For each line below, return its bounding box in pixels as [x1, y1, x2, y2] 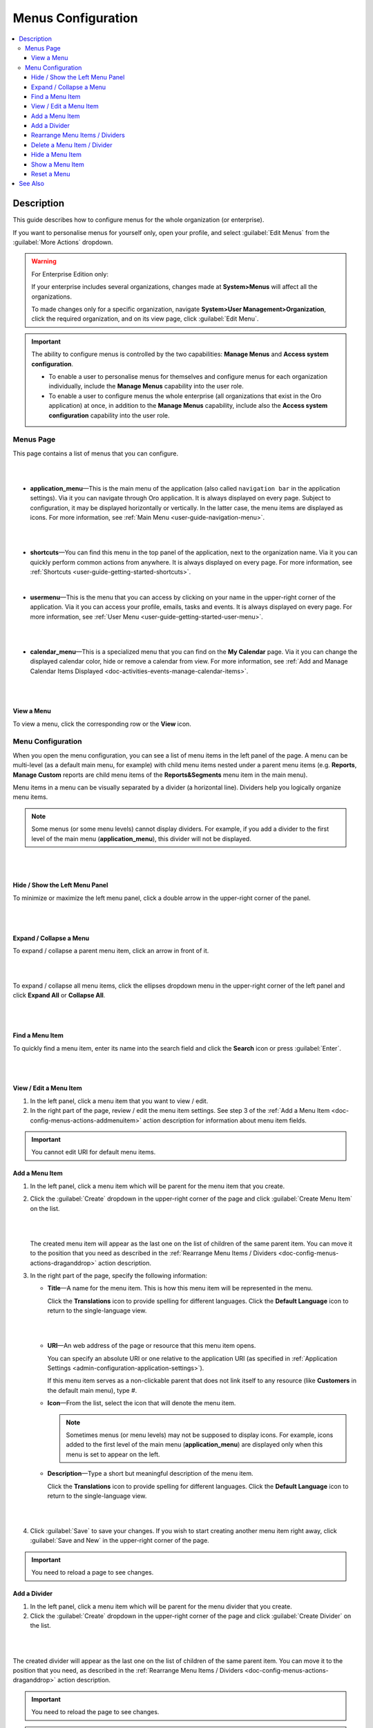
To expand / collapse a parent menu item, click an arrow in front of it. [12, 946, 209, 955]
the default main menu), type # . [47, 1386, 137, 1394]
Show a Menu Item [31, 160, 84, 169]
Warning [31, 257, 57, 265]
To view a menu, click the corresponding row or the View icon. [12, 720, 191, 728]
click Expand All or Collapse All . [12, 991, 106, 999]
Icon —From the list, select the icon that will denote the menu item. [47, 1399, 236, 1407]
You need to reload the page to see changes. [31, 1708, 160, 1716]
